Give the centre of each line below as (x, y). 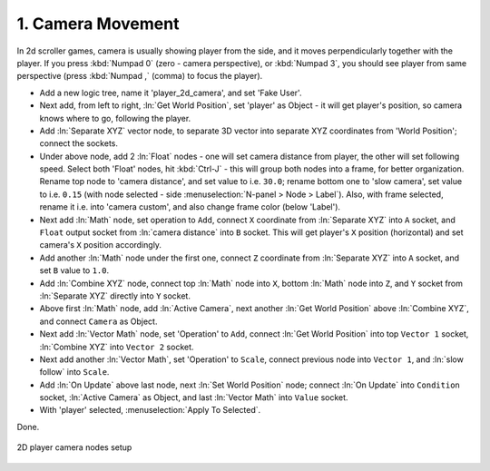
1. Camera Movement (98, 24)
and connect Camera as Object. (98, 321)
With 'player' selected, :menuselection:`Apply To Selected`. (150, 410)
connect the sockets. (78, 143)
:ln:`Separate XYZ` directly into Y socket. (115, 296)
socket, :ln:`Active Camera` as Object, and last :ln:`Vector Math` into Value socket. (194, 397)
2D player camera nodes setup (74, 447)
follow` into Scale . (74, 372)
